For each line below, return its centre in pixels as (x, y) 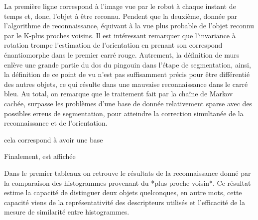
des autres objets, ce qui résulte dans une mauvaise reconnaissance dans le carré (126, 84)
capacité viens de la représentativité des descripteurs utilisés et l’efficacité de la (125, 202)
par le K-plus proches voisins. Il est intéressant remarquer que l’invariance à (120, 35)
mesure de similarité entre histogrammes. (67, 212)
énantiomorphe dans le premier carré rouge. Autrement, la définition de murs (122, 54)
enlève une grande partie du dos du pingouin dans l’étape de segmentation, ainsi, (128, 64)
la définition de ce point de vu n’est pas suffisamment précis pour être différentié (127, 74)
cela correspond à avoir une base (54, 139)
